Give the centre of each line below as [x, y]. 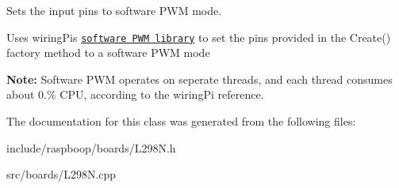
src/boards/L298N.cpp [61, 174]
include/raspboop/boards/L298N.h [91, 147]
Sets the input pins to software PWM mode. [114, 10]
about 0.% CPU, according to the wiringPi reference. [135, 94]
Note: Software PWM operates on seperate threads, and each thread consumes [199, 79]
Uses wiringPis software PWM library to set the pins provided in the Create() [199, 37]
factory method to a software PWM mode [108, 53]
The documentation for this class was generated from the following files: [181, 121]
